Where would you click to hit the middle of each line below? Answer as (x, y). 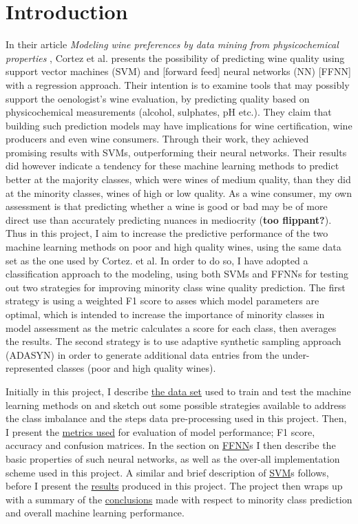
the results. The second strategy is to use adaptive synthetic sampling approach (173, 341)
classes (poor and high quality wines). (136, 368)
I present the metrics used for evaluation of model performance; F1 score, (160, 431)
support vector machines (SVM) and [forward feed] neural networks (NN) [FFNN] (178, 71)
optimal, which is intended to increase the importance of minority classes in (165, 314)
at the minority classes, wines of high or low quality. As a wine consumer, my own (179, 192)
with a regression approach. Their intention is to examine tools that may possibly (178, 84)
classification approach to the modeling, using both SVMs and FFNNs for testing (177, 274)
